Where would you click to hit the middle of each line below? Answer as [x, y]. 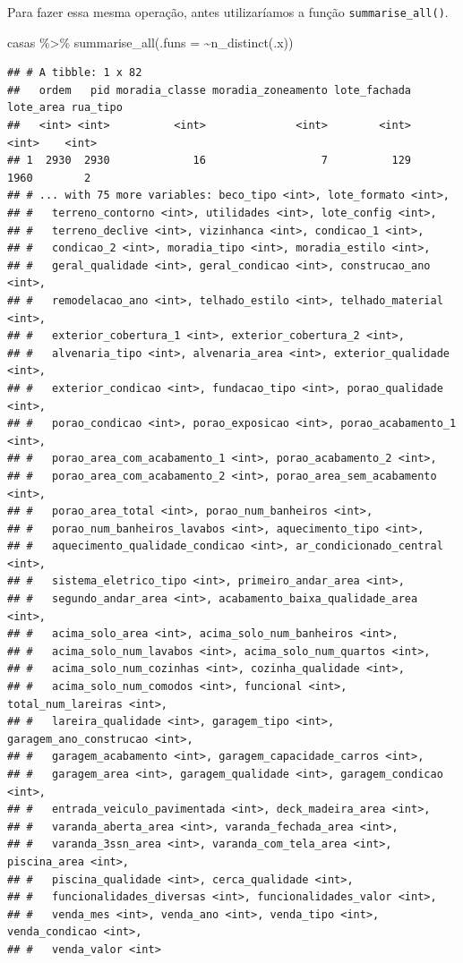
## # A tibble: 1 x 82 [75, 73]
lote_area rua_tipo [65, 108]
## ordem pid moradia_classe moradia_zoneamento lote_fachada [210, 90]
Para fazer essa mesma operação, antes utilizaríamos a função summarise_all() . [228, 12]
